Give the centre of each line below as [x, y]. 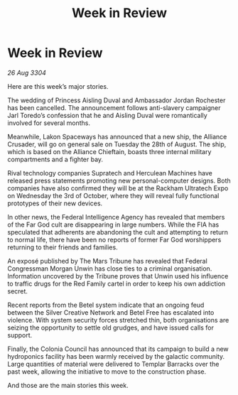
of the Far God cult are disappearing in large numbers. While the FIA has [113, 224]
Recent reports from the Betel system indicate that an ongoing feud [106, 305]
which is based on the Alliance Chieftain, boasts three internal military [109, 151]
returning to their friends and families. [63, 247]
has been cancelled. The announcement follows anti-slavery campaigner [114, 107]
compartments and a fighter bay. [55, 159]
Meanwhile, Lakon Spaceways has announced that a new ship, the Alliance [117, 136]
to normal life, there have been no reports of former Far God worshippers [114, 239]
